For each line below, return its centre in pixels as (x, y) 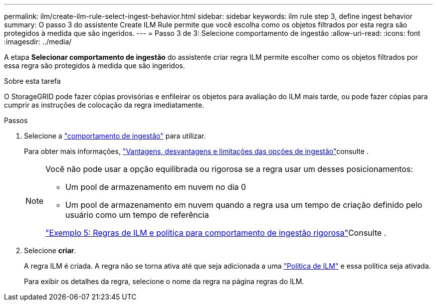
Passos (16, 120)
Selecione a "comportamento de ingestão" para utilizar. (115, 136)
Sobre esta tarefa (32, 81)
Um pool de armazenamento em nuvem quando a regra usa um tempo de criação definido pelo (244, 205)
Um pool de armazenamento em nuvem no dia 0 (156, 187)
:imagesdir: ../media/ (38, 42)
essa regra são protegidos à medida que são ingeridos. (95, 66)
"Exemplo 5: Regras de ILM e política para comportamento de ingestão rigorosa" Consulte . (216, 233)
